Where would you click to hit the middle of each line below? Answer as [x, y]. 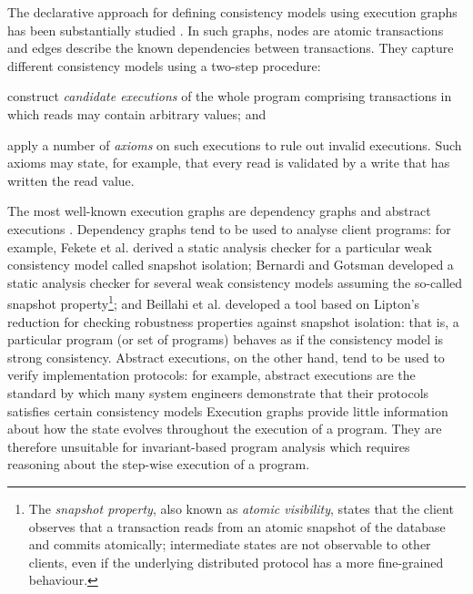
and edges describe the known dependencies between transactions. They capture [231, 48]
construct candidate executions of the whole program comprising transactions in [230, 96]
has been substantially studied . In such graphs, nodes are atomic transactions [226, 30]
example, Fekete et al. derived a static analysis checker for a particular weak [220, 246]
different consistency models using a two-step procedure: [164, 65]
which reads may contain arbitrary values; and [137, 113]
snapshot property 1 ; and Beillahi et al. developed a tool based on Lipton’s [214, 302]
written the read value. [71, 180]
